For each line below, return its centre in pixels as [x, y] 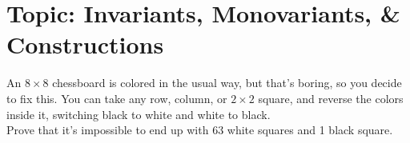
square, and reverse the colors [331, 98]
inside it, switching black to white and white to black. [139, 114]
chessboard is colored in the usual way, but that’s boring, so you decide [227, 83]
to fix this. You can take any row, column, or [117, 98]
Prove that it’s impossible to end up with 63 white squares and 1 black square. [200, 130]
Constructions [85, 44]
